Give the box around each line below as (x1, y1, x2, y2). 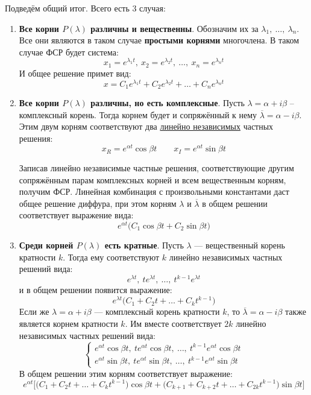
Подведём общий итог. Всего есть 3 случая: (5, 2, 166, 14)
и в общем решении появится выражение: (19, 283, 172, 296)
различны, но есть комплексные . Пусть (90, 96, 245, 109)
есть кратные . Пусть (104, 238, 184, 251)
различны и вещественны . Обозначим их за (90, 22, 259, 34)
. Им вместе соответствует (125, 317, 222, 329)
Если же (19, 305, 49, 318)
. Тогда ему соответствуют (63, 250, 160, 263)
